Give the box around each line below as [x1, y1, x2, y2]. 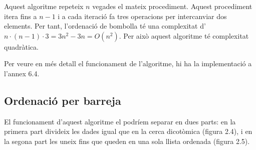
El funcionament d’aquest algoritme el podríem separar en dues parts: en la [4, 116, 236, 126]
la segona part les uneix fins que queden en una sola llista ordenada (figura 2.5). [4, 135, 250, 146]
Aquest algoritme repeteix [4, 1, 84, 11]
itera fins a [4, 11, 37, 21]
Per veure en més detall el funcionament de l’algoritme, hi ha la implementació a [4, 58, 252, 69]
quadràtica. [4, 41, 39, 52]
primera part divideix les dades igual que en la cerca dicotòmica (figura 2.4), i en [4, 126, 252, 136]
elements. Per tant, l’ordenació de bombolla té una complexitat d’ [4, 21, 206, 31]
